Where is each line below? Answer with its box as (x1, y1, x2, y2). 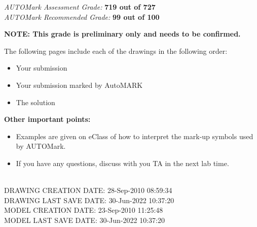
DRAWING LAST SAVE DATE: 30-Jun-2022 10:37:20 (4, 194, 174, 205)
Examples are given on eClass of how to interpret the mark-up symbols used (16, 131, 253, 141)
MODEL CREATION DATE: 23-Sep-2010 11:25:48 (4, 205, 163, 215)
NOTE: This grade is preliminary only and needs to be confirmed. (4, 28, 241, 39)
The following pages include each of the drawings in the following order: (4, 45, 228, 56)
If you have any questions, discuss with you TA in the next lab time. (16, 157, 229, 168)
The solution (16, 96, 55, 107)
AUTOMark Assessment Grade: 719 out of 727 (4, 2, 156, 12)
